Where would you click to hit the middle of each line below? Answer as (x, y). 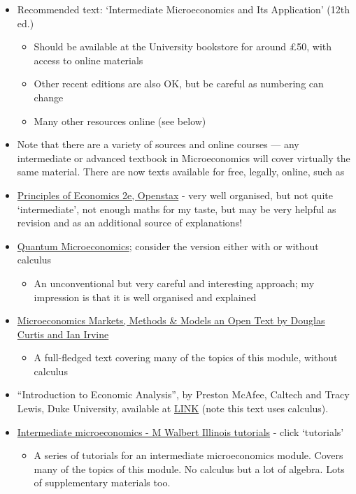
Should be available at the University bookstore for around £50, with (183, 46)
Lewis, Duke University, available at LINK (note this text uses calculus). (173, 408)
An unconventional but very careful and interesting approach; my (174, 283)
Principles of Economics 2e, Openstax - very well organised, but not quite (175, 195)
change (49, 97)
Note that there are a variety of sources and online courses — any (158, 144)
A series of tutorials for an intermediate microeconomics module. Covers (188, 455)
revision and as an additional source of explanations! (130, 223)
